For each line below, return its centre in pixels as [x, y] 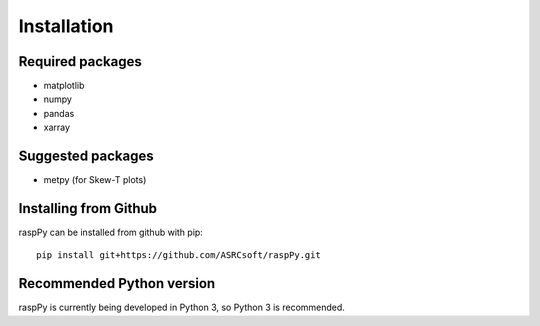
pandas [59, 113]
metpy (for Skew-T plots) [95, 180]
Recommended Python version [117, 283]
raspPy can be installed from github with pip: [111, 232]
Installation [66, 26]
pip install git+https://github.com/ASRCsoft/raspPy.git [179, 255]
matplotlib [64, 86]
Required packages [80, 61]
